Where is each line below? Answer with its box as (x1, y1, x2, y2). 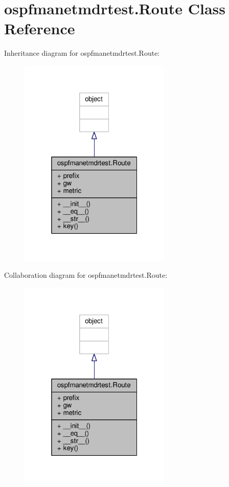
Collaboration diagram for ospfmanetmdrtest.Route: (4, 270, 168, 280)
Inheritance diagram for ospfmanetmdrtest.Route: (4, 48, 160, 58)
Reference (4, 18, 75, 39)
